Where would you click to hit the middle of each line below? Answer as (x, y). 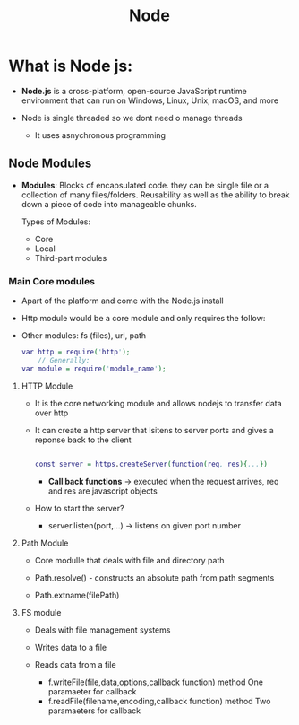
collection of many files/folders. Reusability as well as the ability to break (155, 195)
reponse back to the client (83, 440)
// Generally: (64, 360)
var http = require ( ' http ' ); (76, 352)
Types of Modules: (56, 222)
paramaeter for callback (92, 691)
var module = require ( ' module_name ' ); (94, 369)
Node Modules (50, 164)
